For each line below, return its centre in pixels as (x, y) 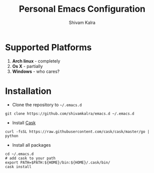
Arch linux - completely (36, 61)
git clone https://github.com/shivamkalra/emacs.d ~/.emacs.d (70, 113)
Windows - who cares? (36, 71)
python (12, 136)
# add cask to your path (30, 158)
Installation (28, 91)
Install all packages (32, 145)
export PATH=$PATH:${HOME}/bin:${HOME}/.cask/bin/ (58, 162)
